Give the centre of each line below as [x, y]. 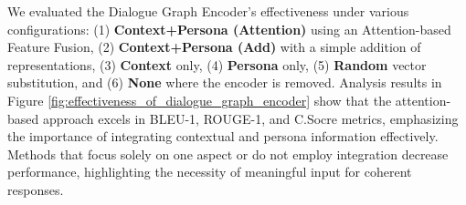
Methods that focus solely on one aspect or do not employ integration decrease [228, 154]
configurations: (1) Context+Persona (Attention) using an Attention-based [229, 29]
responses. [36, 189]
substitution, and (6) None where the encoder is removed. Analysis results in [225, 82]
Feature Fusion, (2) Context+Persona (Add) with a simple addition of [214, 47]
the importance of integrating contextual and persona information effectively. [223, 136]
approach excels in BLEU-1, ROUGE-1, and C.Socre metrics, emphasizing [250, 118]
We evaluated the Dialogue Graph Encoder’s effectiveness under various [208, 11]
